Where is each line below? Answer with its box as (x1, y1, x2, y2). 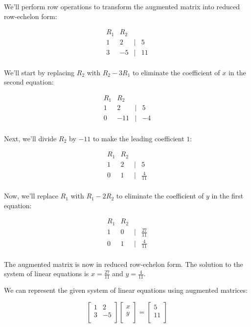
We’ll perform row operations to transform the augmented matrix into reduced (4, 1, 240, 11)
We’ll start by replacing (4, 67, 75, 77)
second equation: (4, 77, 54, 87)
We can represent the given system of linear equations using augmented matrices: (4, 284, 248, 295)
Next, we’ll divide (4, 133, 57, 143)
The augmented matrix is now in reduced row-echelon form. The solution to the (4, 259, 243, 269)
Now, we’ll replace (4, 191, 58, 201)
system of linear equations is (4, 268, 89, 279)
